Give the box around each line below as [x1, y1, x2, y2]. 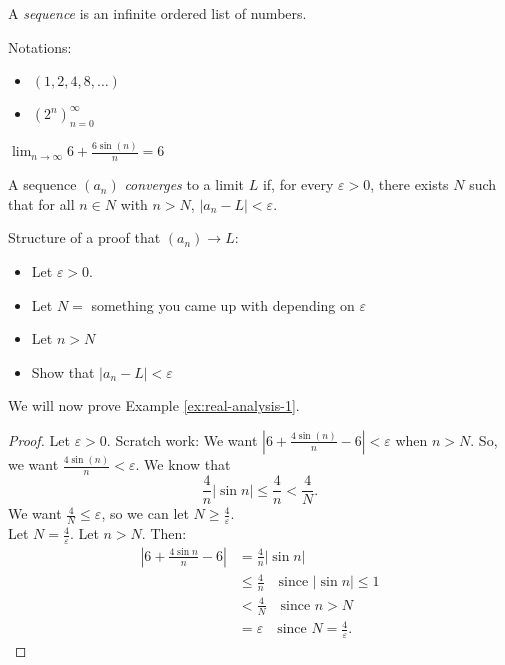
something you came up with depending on [91, 294, 355, 315]
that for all [8, 193, 75, 214]
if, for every [262, 174, 334, 195]
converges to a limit [124, 174, 245, 195]
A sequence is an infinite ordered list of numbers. [8, 3, 307, 23]
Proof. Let [8, 429, 70, 450]
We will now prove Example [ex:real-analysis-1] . [8, 395, 300, 416]
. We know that [135, 454, 231, 475]
